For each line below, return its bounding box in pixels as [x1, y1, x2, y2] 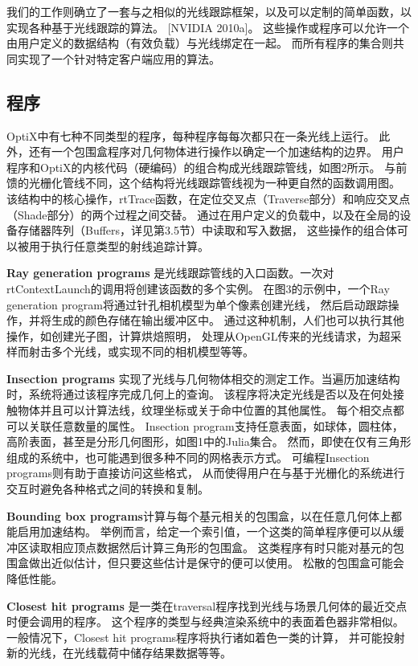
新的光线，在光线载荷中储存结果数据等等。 [6, 644, 232, 661]
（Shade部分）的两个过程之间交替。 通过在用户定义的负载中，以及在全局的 [6, 206, 400, 223]
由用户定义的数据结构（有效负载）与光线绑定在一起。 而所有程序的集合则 [6, 35, 393, 51]
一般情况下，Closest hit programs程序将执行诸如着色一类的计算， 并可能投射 [6, 628, 405, 645]
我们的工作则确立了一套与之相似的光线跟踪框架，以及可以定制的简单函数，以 [6, 3, 412, 19]
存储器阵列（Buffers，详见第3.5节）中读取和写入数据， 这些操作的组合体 [17, 222, 397, 239]
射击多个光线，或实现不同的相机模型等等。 [28, 343, 254, 360]
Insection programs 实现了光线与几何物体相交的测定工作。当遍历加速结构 [6, 370, 400, 386]
